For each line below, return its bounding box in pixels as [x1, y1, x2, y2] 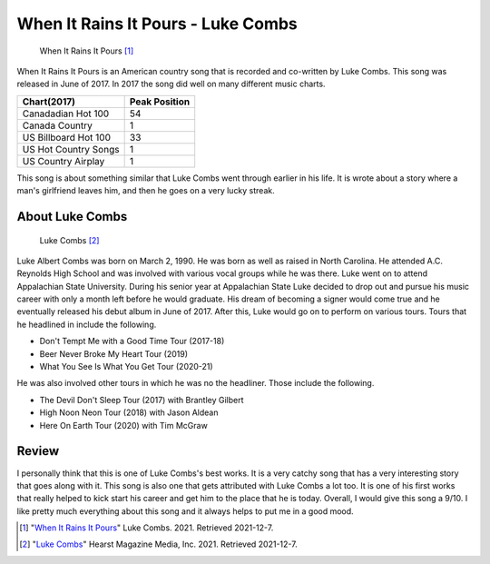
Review [16, 443, 60, 459]
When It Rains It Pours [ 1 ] [39, 45, 134, 56]
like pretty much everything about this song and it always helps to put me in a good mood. [16, 505, 354, 517]
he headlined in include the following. [16, 319, 157, 330]
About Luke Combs [16, 209, 128, 224]
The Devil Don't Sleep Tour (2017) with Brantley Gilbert [39, 394, 244, 405]
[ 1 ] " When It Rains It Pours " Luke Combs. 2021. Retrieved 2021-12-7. [19, 522, 274, 533]
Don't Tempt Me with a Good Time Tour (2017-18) [39, 336, 225, 347]
